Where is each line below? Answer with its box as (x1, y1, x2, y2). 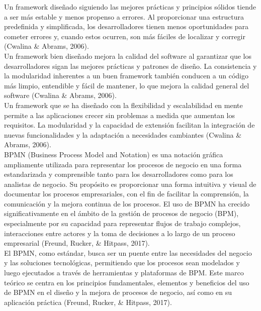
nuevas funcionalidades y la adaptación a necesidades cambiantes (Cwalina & (4, 129, 242, 140)
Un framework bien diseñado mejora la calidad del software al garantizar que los (4, 50, 252, 61)
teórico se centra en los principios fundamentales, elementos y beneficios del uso (4, 277, 249, 287)
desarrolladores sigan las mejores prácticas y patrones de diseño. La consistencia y (4, 60, 257, 71)
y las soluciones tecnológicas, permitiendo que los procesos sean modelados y (4, 257, 240, 268)
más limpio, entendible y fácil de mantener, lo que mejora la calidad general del (4, 80, 249, 90)
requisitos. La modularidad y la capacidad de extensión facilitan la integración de (4, 120, 255, 130)
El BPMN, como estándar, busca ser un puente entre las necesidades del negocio (4, 247, 252, 258)
